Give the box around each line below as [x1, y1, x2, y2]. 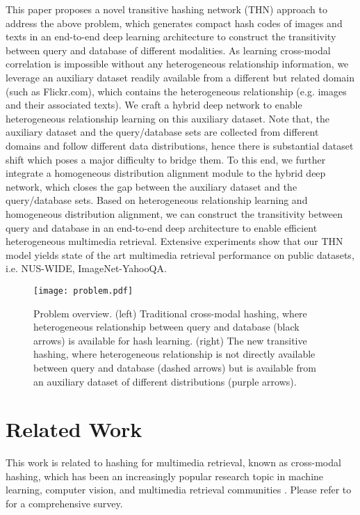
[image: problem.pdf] [33, 285, 133, 296]
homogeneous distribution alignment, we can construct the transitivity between [6, 206, 343, 221]
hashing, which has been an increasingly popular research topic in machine [6, 468, 324, 483]
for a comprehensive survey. [6, 496, 123, 510]
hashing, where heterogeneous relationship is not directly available [33, 347, 316, 361]
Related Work [6, 415, 142, 443]
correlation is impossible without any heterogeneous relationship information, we [6, 56, 349, 71]
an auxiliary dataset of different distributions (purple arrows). [33, 374, 297, 388]
